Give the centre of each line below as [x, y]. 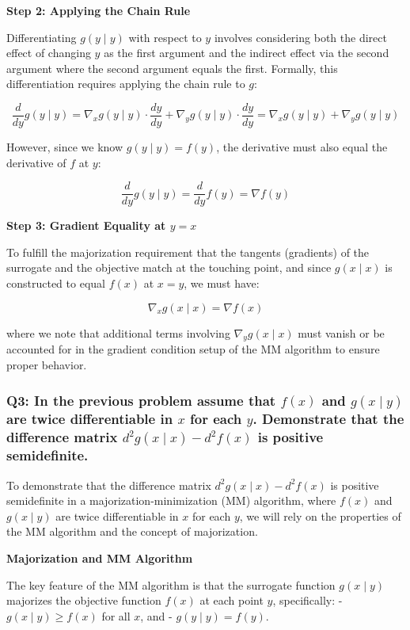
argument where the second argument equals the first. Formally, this [172, 68]
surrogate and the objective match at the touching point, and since [169, 267]
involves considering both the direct [300, 37]
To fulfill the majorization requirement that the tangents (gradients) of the [188, 252]
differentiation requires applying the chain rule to [126, 84]
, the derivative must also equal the [302, 147]
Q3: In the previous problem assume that [141, 400]
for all [116, 615]
